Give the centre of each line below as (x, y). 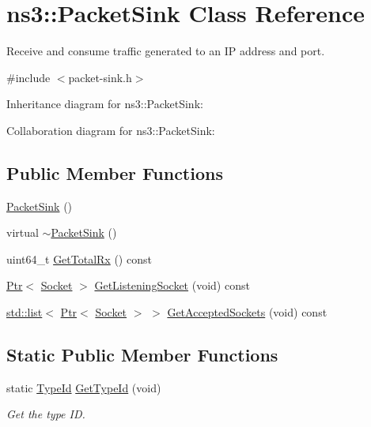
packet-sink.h (100, 77)
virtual (23, 232)
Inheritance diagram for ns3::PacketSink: (105, 104)
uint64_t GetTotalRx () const (79, 258)
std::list (25, 312)
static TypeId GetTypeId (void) (84, 387)
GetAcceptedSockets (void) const (247, 312)
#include (28, 77)
